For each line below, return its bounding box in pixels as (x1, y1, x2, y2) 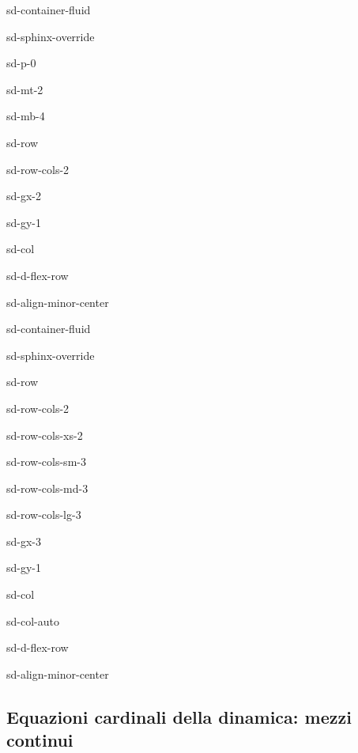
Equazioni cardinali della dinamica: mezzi (6, 704, 352, 728)
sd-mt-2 (6, 81, 43, 97)
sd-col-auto (6, 612, 59, 629)
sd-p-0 (6, 55, 36, 71)
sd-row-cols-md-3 (6, 479, 89, 496)
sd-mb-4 (6, 108, 45, 124)
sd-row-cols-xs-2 (6, 426, 83, 443)
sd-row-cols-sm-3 (6, 453, 86, 470)
